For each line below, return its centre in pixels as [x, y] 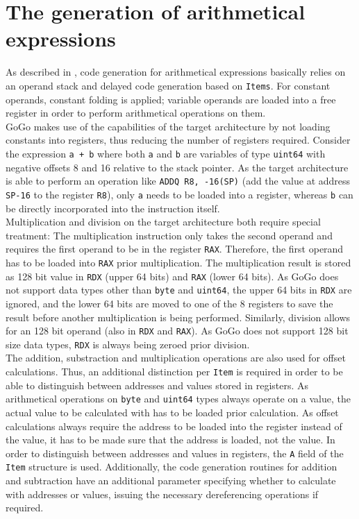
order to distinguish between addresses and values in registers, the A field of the [175, 453]
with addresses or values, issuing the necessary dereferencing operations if [162, 494]
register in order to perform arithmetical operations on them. [136, 113]
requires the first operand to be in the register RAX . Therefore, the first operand [175, 249]
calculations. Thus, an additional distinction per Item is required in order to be [174, 371]
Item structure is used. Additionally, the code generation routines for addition [172, 467]
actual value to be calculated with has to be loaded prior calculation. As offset [172, 412]
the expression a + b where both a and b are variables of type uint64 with [166, 153]
